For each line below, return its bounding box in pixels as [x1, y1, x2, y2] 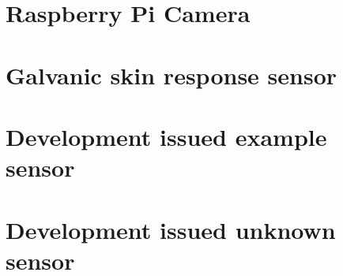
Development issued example [6, 120, 327, 152]
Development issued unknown [6, 213, 336, 245]
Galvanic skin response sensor [6, 58, 337, 91]
